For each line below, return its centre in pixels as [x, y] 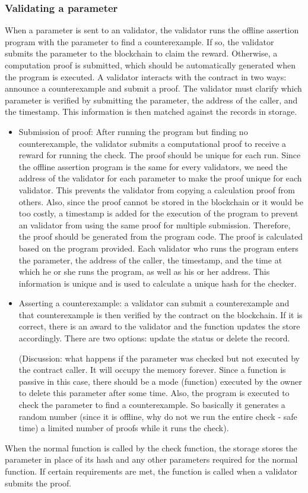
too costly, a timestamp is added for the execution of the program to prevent [158, 213]
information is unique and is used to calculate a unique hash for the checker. [158, 283]
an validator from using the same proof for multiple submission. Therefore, [155, 224]
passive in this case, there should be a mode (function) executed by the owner [160, 381]
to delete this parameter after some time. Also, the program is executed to [154, 393]
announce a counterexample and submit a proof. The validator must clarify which [153, 88]
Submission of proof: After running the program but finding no [133, 131]
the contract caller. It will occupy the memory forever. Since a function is [152, 370]
